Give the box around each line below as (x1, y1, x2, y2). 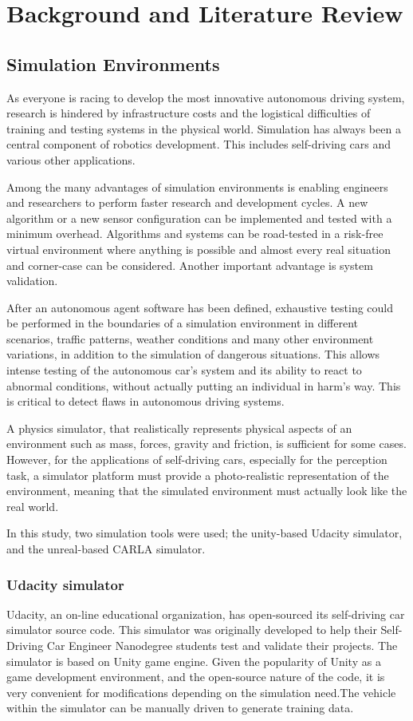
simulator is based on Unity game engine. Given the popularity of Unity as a (6, 652, 381, 669)
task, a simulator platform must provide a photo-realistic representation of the (6, 466, 389, 483)
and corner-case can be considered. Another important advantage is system (6, 256, 373, 273)
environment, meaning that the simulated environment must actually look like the (6, 482, 407, 499)
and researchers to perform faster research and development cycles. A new (6, 194, 368, 211)
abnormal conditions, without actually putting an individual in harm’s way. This (6, 377, 401, 394)
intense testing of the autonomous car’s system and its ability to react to (6, 362, 362, 378)
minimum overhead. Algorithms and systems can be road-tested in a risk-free (6, 225, 383, 242)
